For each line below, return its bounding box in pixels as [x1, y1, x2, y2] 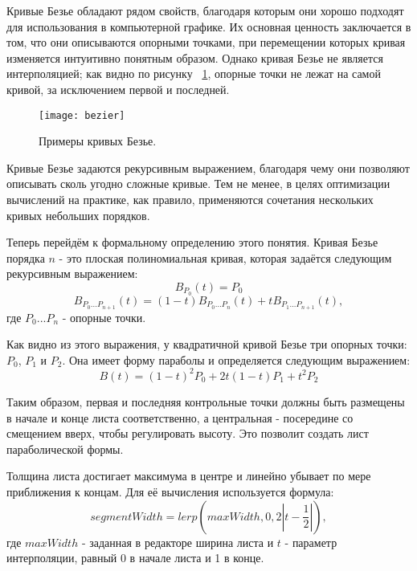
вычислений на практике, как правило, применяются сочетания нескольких [6, 191, 374, 207]
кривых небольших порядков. [6, 206, 150, 223]
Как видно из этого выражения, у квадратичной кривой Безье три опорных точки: [6, 336, 407, 353]
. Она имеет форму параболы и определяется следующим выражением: [62, 351, 411, 368]
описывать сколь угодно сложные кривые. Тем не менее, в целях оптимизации [6, 175, 390, 192]
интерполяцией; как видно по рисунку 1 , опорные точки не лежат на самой [6, 65, 381, 82]
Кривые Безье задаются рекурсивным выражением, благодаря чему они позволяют [6, 159, 410, 176]
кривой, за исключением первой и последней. [6, 80, 230, 97]
